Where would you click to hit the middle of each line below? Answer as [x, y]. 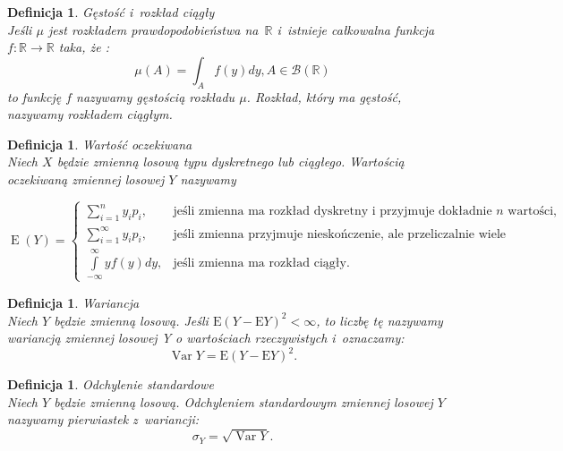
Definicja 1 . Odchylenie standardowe [111, 384]
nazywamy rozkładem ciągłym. [90, 114]
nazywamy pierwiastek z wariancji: [103, 419]
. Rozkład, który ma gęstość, [324, 96]
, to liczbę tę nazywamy [380, 320]
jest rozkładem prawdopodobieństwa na [153, 29]
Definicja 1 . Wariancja [73, 302]
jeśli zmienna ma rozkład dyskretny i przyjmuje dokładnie [333, 212]
